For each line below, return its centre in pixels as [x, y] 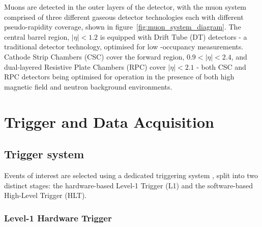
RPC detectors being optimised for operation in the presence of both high [119, 77]
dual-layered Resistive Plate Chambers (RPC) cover [85, 66]
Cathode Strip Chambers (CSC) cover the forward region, [94, 56]
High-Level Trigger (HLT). [46, 195]
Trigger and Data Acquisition [109, 121]
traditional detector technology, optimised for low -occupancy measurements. [124, 47]
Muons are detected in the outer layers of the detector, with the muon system [125, 7]
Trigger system [44, 154]
